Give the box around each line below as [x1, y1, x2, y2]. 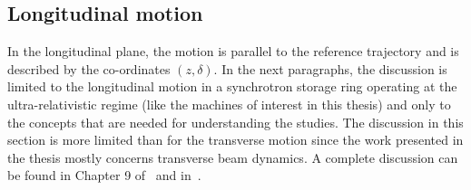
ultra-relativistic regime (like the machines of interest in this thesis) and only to [7, 94, 451, 113]
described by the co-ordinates [7, 59, 171, 78]
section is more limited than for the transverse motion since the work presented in [7, 130, 464, 149]
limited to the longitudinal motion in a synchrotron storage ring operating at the [7, 77, 457, 96]
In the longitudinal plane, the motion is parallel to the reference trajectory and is [7, 42, 459, 61]
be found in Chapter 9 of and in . [7, 166, 201, 185]
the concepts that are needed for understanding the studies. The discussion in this [7, 112, 464, 131]
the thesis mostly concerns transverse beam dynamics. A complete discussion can [7, 147, 458, 166]
